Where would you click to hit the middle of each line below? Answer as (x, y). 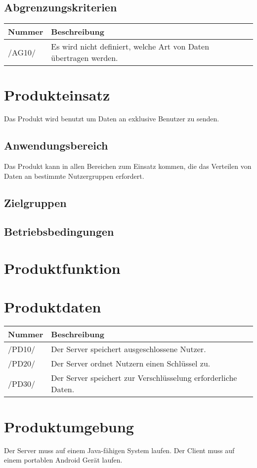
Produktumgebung (69, 426)
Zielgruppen (35, 202)
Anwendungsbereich (56, 145)
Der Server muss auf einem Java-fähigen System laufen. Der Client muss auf (119, 450)
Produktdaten (53, 307)
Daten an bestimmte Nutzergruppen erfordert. (74, 176)
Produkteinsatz (57, 95)
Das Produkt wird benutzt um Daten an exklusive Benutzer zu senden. (112, 119)
